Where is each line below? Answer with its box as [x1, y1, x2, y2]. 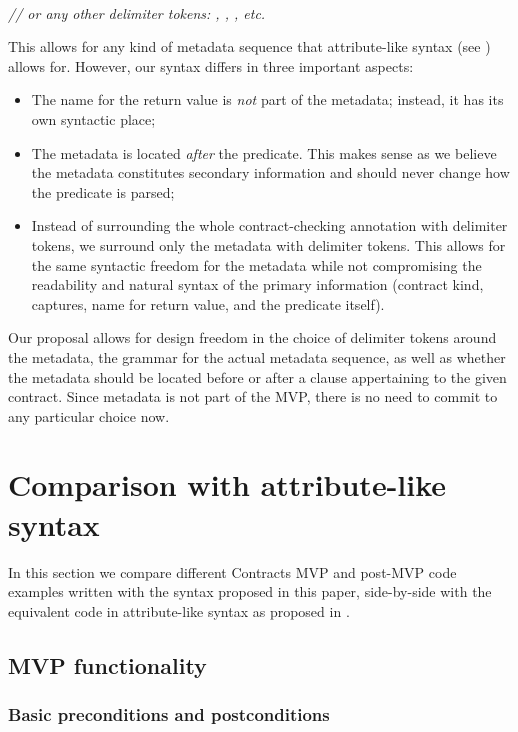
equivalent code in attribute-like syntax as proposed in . [8, 600, 350, 621]
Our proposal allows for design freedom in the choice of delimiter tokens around [8, 327, 497, 348]
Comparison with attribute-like [8, 464, 447, 505]
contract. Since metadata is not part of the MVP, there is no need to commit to [8, 386, 498, 407]
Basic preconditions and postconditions [8, 702, 330, 727]
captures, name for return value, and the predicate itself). [31, 293, 385, 314]
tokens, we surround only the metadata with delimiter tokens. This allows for [31, 234, 506, 255]
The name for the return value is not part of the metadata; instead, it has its [31, 89, 504, 110]
